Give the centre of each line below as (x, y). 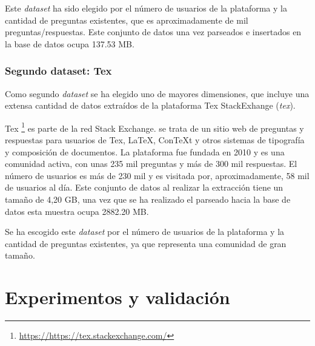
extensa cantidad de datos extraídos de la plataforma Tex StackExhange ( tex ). (150, 105)
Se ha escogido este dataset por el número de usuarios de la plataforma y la (145, 232)
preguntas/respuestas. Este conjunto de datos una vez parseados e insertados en (153, 32)
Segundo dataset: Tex (58, 71)
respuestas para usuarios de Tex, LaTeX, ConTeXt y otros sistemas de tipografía (155, 140)
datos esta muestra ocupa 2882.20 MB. (77, 211)
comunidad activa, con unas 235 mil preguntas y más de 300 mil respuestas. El (151, 164)
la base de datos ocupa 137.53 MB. (70, 43)
